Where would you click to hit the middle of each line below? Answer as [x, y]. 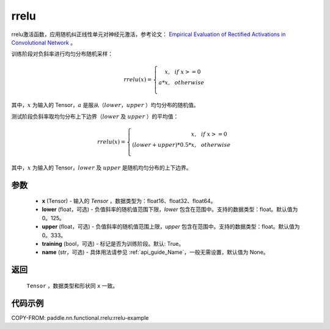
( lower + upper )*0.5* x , [164, 145]
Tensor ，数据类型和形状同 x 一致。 [72, 286]
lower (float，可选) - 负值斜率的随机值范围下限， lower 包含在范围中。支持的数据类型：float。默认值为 [170, 209]
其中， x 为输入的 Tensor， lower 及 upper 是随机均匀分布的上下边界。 [101, 168]
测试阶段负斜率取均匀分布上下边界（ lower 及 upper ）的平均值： [95, 116]
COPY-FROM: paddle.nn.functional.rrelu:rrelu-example [80, 317]
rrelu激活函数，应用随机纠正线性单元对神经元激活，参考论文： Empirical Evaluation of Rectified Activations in [148, 34]
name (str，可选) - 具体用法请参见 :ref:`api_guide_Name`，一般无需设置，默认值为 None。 [155, 252]
